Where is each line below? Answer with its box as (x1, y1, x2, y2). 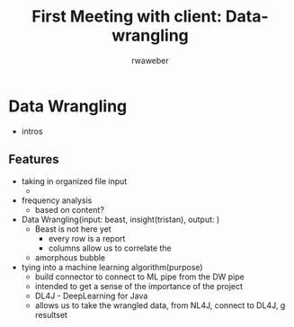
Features (8, 152, 59, 167)
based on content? (34, 204, 105, 215)
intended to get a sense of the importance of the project (34, 280, 244, 291)
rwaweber (130, 55, 170, 66)
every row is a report (48, 233, 126, 243)
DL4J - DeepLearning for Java (34, 290, 148, 301)
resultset (34, 309, 68, 320)
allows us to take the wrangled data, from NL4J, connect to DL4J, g (34, 299, 286, 311)
